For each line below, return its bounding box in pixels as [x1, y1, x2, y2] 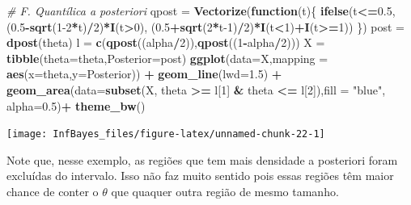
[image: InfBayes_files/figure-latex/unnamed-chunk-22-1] [6, 128, 325, 140]
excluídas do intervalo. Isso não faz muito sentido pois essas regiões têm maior [6, 167, 394, 184]
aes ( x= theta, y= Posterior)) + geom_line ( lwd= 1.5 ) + [6, 65, 282, 82]
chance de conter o [6, 183, 99, 199]
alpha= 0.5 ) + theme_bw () [6, 97, 146, 114]
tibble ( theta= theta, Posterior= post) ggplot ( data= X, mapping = [6, 49, 328, 66]
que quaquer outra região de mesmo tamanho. [111, 183, 339, 199]
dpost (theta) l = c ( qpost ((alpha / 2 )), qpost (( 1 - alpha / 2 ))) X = [6, 34, 325, 51]
